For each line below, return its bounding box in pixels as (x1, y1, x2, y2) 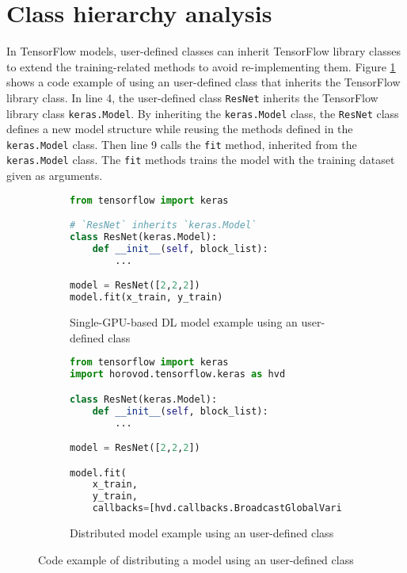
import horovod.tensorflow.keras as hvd (70, 369, 286, 380)
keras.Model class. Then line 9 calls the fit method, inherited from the (6, 136, 357, 152)
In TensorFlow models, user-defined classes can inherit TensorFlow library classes (6, 43, 401, 59)
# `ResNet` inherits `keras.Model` (70, 220, 257, 231)
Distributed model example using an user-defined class (70, 525, 334, 541)
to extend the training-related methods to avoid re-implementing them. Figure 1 (6, 58, 396, 74)
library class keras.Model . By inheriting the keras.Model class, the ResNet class (6, 105, 399, 121)
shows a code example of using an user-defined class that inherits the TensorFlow (6, 74, 401, 90)
